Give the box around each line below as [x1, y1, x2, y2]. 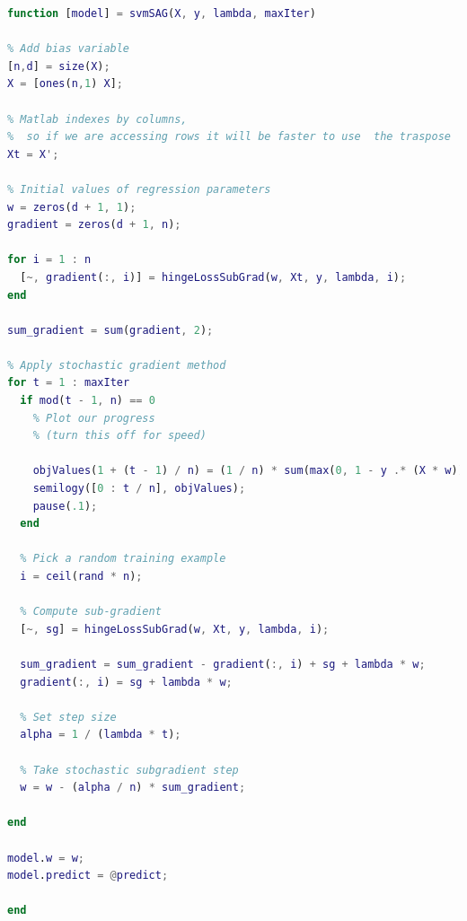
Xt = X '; [7, 147, 59, 161]
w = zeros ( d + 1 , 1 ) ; [7, 200, 137, 214]
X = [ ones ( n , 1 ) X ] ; [7, 77, 124, 91]
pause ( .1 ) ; [32, 499, 98, 513]
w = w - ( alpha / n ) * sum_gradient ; [20, 781, 246, 794]
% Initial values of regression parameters [7, 182, 271, 196]
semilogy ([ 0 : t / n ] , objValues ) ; [32, 482, 246, 496]
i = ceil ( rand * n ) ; [20, 570, 143, 583]
